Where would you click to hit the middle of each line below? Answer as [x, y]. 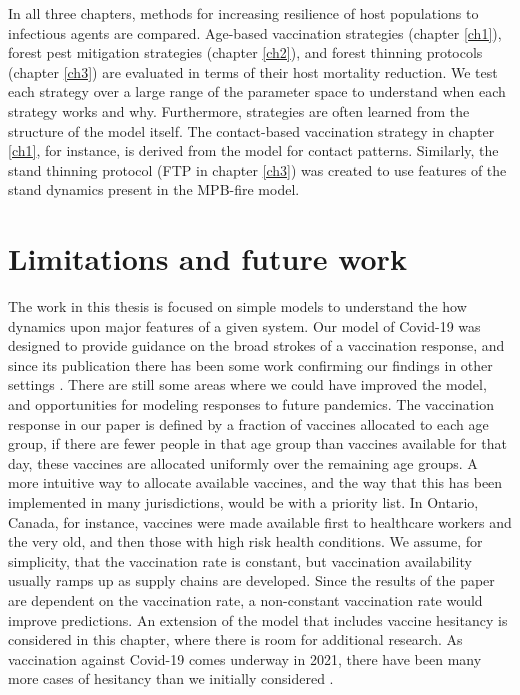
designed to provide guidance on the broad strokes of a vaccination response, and [256, 345]
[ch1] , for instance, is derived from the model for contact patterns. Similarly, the [253, 150]
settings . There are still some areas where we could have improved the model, [247, 384]
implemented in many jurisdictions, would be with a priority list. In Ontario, [243, 502]
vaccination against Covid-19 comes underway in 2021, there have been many [245, 658]
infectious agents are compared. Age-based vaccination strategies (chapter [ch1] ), [255, 32]
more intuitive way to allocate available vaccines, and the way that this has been [255, 482]
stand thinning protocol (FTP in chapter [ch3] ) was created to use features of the [257, 169]
